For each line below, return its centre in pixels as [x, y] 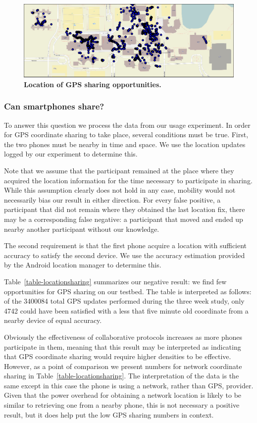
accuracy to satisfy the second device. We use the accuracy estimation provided [125, 255]
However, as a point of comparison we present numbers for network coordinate [123, 366]
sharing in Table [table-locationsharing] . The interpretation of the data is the [122, 376]
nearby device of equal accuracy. [53, 320]
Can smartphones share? [54, 106]
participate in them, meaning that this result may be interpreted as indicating [123, 346]
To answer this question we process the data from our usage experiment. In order [127, 125]
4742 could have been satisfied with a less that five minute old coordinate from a [126, 310]
